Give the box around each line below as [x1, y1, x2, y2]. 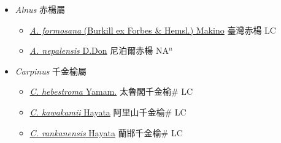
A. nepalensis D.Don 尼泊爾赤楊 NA [29, 44, 169, 57]
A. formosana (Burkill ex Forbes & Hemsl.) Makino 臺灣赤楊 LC [29, 23, 276, 36]
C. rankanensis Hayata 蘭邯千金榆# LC [29, 126, 183, 139]
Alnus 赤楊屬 [15, 3, 66, 15]
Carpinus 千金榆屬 [15, 64, 87, 77]
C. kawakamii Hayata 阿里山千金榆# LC [29, 105, 187, 118]
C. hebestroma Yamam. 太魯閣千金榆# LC [29, 85, 193, 98]
